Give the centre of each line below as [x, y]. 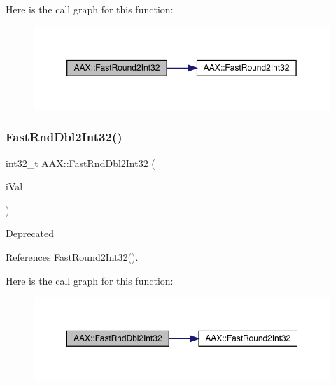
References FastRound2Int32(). [72, 257]
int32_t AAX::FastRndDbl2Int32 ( [80, 163]
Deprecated [30, 233]
